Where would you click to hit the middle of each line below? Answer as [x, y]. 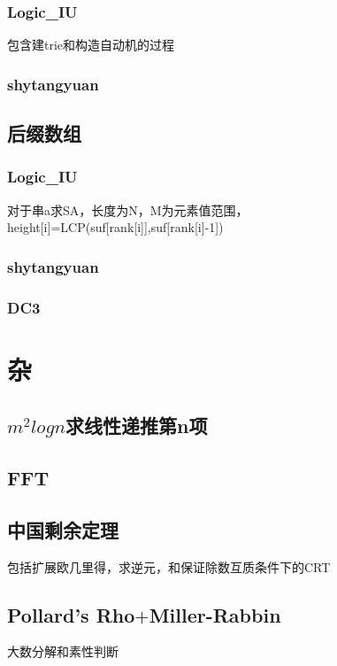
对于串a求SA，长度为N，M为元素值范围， [128, 209]
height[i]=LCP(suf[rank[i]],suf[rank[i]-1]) [115, 227]
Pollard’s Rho [71, 614]
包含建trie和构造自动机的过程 [91, 45]
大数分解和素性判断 [63, 651]
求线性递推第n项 [137, 426]
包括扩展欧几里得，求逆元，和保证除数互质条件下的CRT [169, 566]
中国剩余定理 [63, 529]
